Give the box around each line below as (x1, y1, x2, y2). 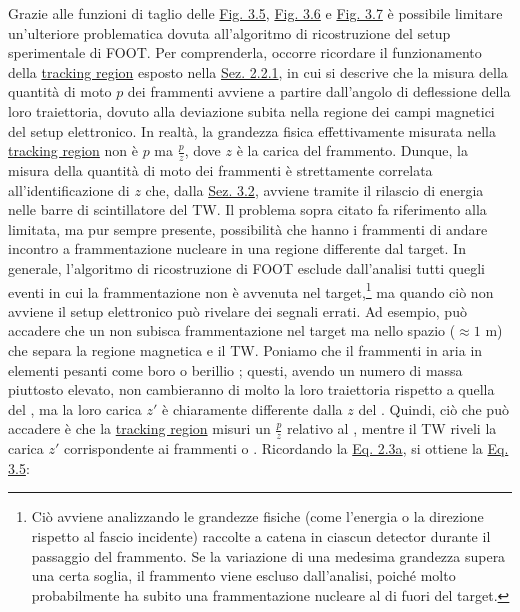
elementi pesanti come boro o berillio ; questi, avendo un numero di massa (8, 359, 463, 380)
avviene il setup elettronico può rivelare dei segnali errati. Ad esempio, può (8, 300, 467, 321)
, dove (184, 140, 221, 161)
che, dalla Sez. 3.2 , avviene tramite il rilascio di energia (145, 179, 484, 200)
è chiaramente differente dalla (162, 398, 343, 419)
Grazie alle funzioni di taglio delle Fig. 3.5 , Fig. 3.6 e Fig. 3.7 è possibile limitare (8, 3, 503, 23)
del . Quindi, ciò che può (358, 398, 509, 419)
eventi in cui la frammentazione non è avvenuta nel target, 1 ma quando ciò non (8, 278, 494, 302)
